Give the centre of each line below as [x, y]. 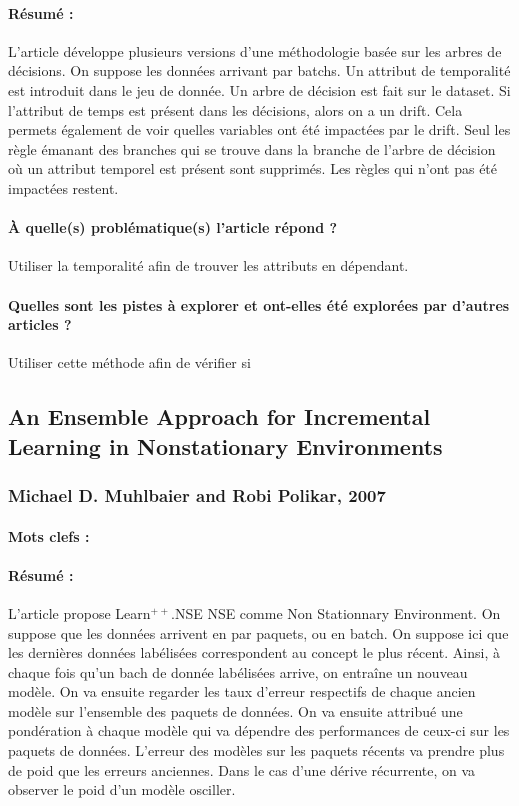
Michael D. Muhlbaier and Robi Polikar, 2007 [197, 495]
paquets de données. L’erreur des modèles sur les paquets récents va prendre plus [256, 750]
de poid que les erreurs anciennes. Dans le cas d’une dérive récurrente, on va [242, 769]
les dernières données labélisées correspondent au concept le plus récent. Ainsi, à [254, 652]
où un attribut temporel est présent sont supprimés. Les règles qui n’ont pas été [253, 168]
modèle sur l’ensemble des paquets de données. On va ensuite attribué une [235, 710]
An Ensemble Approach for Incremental [219, 416]
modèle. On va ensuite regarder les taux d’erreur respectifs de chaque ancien [242, 691]
